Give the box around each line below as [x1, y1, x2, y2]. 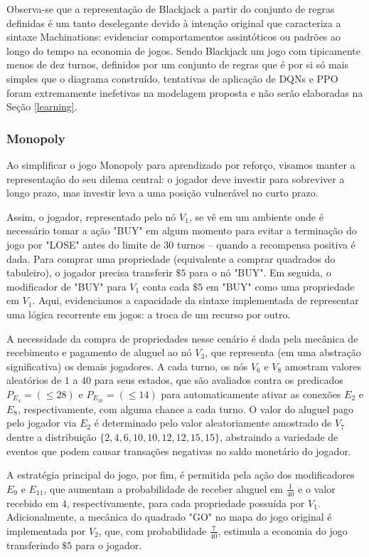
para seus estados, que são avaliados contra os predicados [94, 373, 343, 387]
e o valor [298, 481, 336, 496]
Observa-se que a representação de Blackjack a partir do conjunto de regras [6, 1, 335, 16]
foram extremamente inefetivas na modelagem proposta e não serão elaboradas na [6, 85, 363, 100]
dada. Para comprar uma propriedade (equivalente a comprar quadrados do [6, 251, 336, 266]
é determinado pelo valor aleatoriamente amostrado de [94, 415, 332, 430]
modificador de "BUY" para [6, 278, 127, 293]
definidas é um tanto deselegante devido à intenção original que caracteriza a [6, 15, 341, 30]
